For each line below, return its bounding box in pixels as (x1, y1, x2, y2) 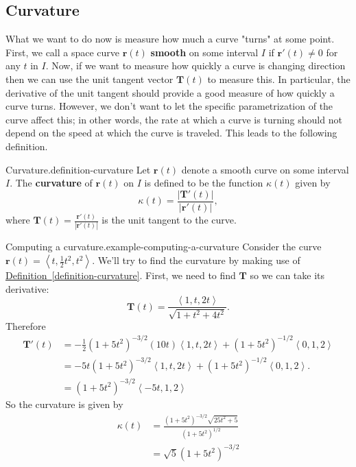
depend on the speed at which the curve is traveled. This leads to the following (5, 125, 337, 140)
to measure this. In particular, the (207, 71, 351, 86)
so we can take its (250, 268, 325, 283)
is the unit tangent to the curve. (102, 213, 237, 227)
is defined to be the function (144, 176, 263, 190)
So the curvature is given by (5, 396, 123, 411)
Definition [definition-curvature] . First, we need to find (5, 268, 236, 283)
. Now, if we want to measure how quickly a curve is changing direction (45, 58, 346, 73)
